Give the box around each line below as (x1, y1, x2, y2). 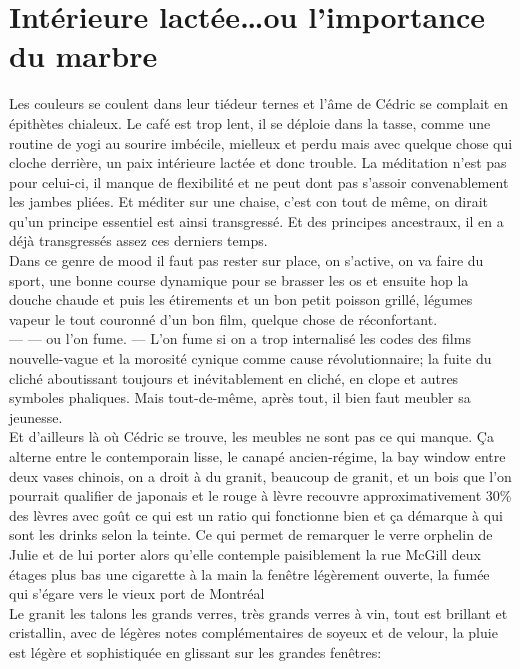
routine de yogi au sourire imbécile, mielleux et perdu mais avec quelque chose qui (9, 132, 513, 153)
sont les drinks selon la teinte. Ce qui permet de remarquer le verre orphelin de (9, 524, 493, 545)
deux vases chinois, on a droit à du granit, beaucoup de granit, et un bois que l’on (9, 465, 512, 486)
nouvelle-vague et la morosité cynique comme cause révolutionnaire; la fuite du (9, 348, 492, 369)
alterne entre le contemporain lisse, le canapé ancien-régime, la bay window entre (9, 446, 506, 466)
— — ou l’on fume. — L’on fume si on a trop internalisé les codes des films (9, 328, 471, 349)
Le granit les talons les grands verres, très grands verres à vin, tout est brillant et (9, 602, 508, 623)
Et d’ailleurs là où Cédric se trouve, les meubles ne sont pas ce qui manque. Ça (9, 426, 494, 447)
